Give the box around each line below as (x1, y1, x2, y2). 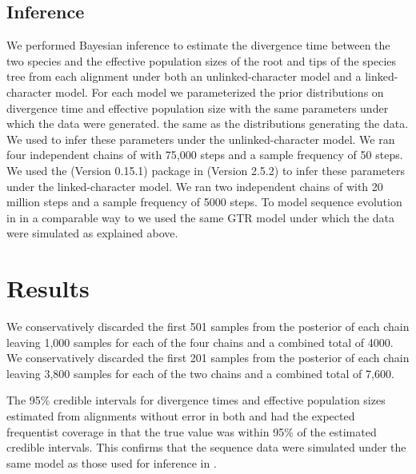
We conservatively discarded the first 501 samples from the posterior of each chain (6, 318, 410, 335)
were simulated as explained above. (6, 225, 178, 241)
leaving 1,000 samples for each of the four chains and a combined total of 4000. (6, 333, 394, 350)
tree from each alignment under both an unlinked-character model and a (6, 68, 362, 85)
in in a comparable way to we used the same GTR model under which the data (6, 209, 395, 225)
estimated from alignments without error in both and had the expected (6, 408, 355, 424)
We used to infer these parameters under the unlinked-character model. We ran (6, 130, 395, 147)
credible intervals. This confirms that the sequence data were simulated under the (6, 439, 406, 456)
